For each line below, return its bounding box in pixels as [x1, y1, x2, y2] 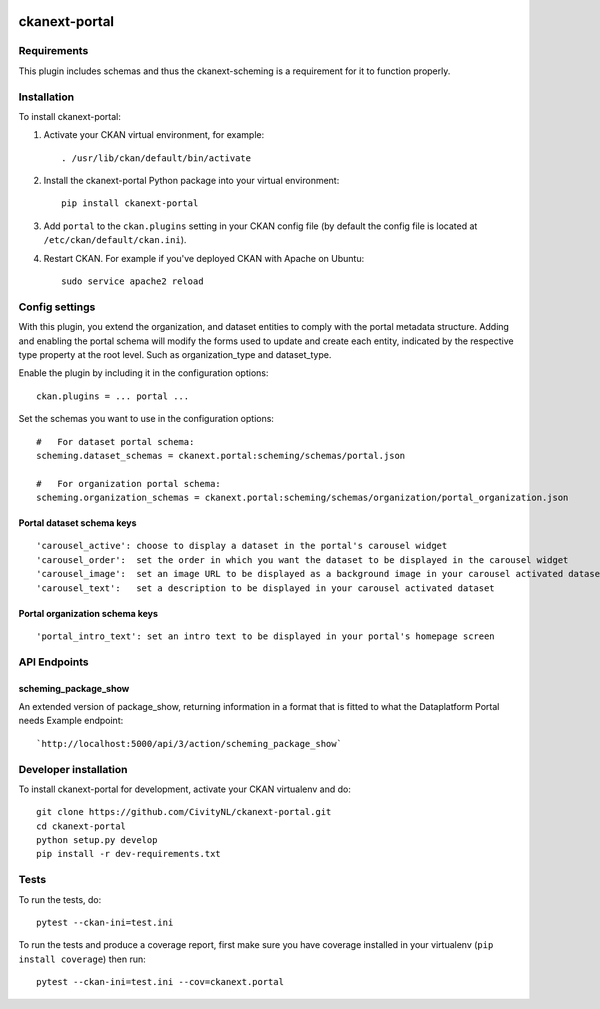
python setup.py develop [36, 835, 158, 846]
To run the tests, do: [18, 893, 102, 905]
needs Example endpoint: [18, 715, 124, 727]
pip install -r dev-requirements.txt [36, 848, 222, 860]
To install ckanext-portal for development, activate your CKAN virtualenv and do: [18, 783, 352, 795]
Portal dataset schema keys [18, 517, 137, 529]
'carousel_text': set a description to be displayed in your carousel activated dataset [36, 582, 495, 594]
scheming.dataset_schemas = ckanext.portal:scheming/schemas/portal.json [36, 450, 406, 461]
